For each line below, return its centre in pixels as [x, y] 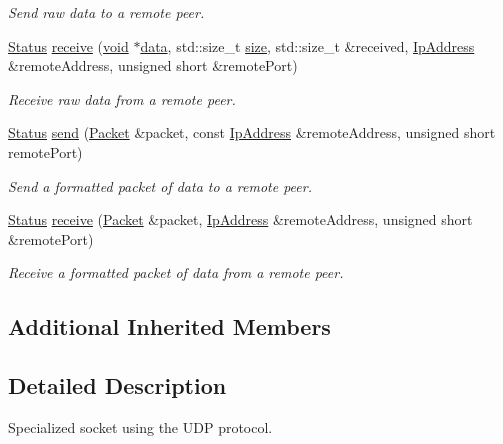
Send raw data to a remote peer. [106, 12]
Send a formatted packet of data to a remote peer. [160, 185]
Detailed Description [117, 385]
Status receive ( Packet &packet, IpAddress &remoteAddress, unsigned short [240, 219]
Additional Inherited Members [169, 326]
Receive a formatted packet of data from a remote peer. [176, 272]
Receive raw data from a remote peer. [122, 98]
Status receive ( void [68, 45]
